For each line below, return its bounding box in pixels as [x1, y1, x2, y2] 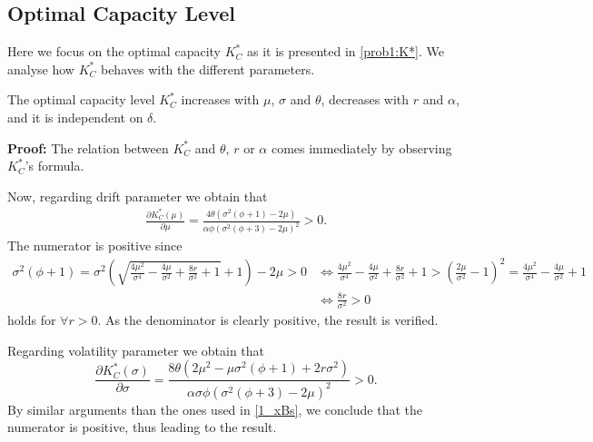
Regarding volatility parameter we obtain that [7, 340, 265, 359]
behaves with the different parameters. [100, 59, 315, 78]
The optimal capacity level [7, 90, 155, 109]
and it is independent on [7, 107, 143, 126]
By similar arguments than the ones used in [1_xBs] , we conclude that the [7, 399, 423, 418]
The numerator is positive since [7, 236, 183, 255]
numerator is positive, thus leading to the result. [7, 417, 277, 437]
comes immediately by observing [271, 138, 452, 157]
